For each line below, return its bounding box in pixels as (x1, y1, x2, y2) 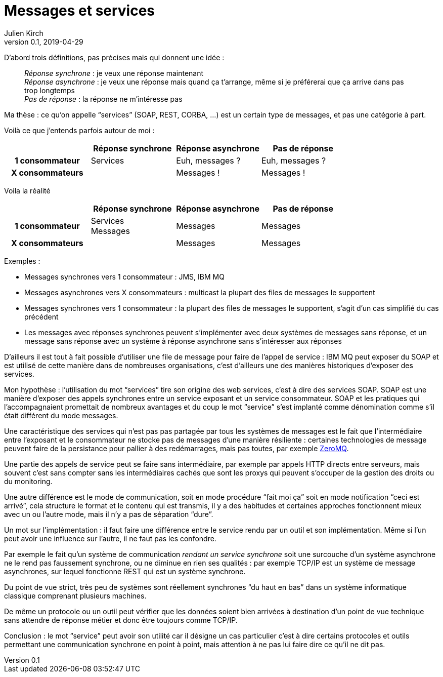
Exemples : (4, 256, 40, 265)
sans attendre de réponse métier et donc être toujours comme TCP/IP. (4, 615, 238, 624)
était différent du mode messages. (4, 411, 118, 420)
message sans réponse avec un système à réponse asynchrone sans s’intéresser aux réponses (24, 336, 342, 345)
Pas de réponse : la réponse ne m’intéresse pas (24, 94, 183, 103)
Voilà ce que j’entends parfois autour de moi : (4, 126, 155, 135)
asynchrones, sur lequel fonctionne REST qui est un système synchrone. (4, 567, 246, 576)
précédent (24, 312, 59, 321)
